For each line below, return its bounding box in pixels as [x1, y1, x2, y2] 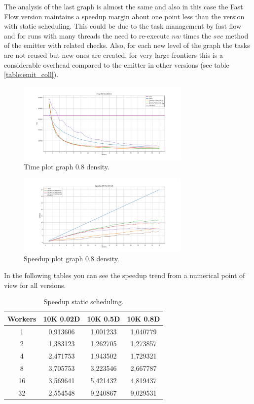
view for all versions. [4, 280, 66, 290]
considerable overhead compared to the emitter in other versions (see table [4, 59, 229, 70]
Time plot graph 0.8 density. [24, 161, 109, 171]
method [225, 30, 249, 40]
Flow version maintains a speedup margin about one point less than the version [4, 11, 245, 21]
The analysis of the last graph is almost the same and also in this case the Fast [4, 1, 243, 11]
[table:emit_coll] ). [4, 69, 59, 80]
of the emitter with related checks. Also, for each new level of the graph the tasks [4, 40, 250, 50]
